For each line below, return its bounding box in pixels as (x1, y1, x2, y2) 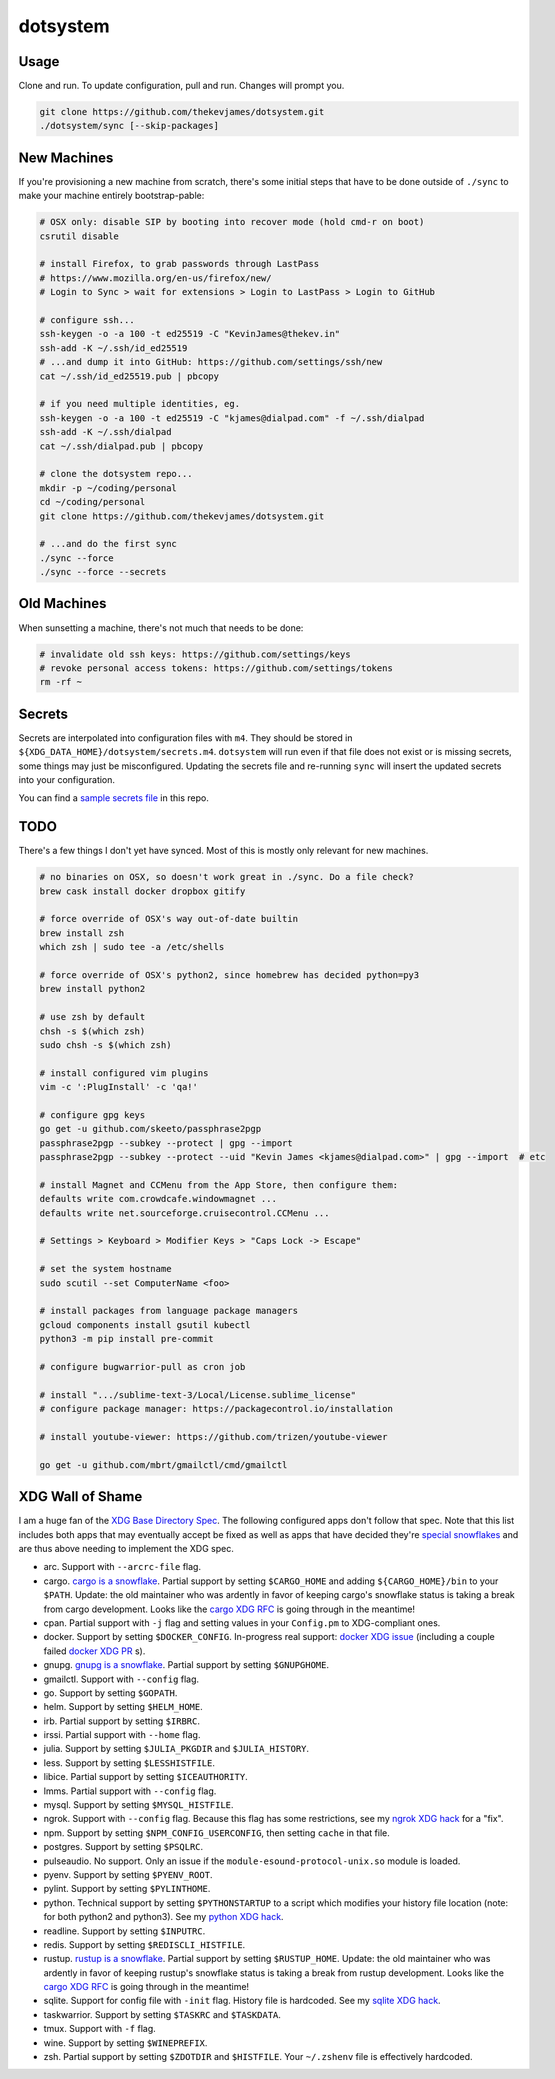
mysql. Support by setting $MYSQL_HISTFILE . (43, 1799, 234, 1811)
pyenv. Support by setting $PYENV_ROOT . (43, 1868, 213, 1880)
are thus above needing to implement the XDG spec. (18, 1542, 234, 1554)
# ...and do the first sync (39, 538, 177, 550)
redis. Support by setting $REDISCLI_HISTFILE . (43, 1938, 246, 1950)
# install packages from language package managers (39, 1305, 299, 1317)
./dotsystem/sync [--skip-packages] (39, 120, 220, 132)
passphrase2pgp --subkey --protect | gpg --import (39, 1137, 294, 1149)
